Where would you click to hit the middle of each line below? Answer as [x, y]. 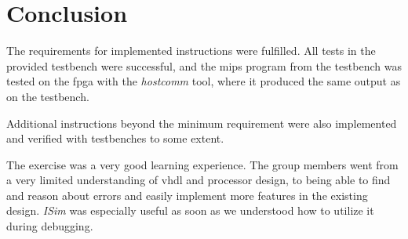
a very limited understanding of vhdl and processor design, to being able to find [199, 180]
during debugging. [50, 226]
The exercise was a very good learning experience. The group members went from [202, 164]
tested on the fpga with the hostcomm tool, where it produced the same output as [204, 81]
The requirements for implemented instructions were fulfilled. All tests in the [191, 51]
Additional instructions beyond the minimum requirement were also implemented [202, 123]
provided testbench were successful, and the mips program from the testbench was [204, 65]
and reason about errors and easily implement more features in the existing [187, 195]
